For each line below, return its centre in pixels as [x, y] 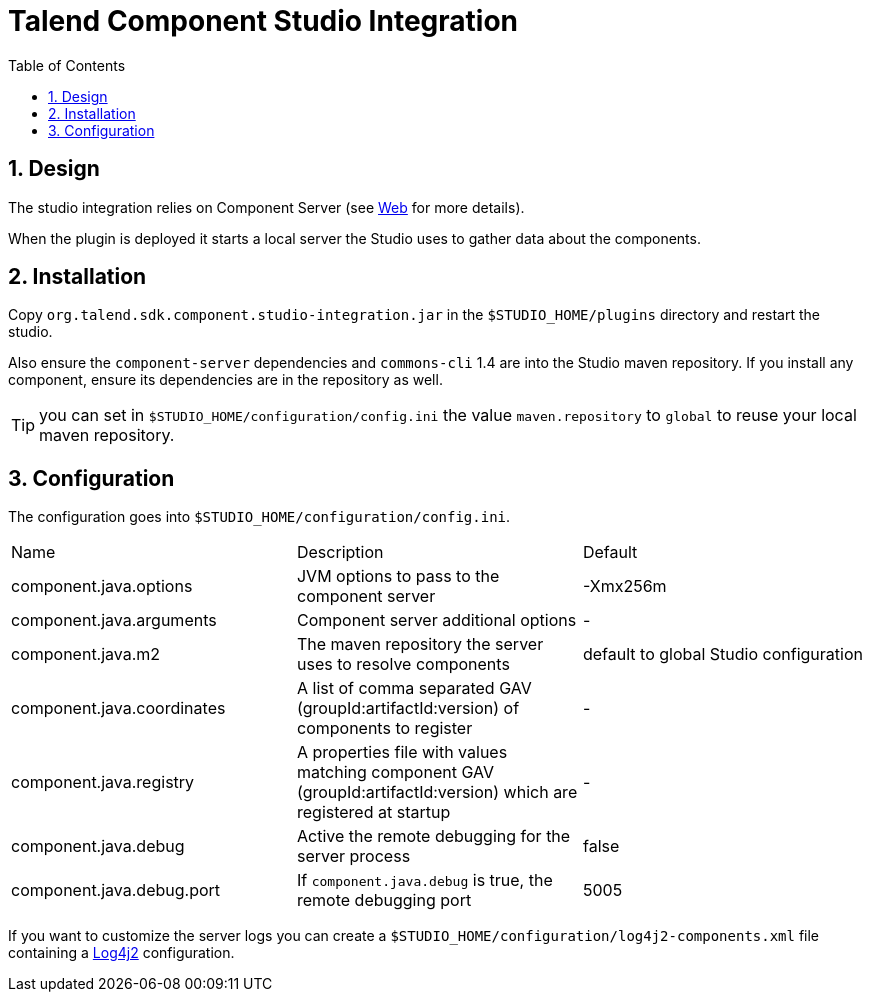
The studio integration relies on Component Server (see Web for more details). [266, 207]
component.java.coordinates [118, 708]
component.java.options [102, 586]
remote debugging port [384, 900]
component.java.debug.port [116, 890]
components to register [384, 728]
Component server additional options [436, 620]
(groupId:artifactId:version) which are [437, 792]
